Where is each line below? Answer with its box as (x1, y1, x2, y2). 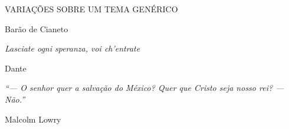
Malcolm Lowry (5, 113, 61, 125)
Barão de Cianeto (5, 22, 68, 35)
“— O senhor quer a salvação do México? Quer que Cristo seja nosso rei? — (5, 82, 284, 94)
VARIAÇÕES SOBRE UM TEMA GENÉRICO (5, 3, 178, 15)
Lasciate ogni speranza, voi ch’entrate (5, 42, 140, 55)
